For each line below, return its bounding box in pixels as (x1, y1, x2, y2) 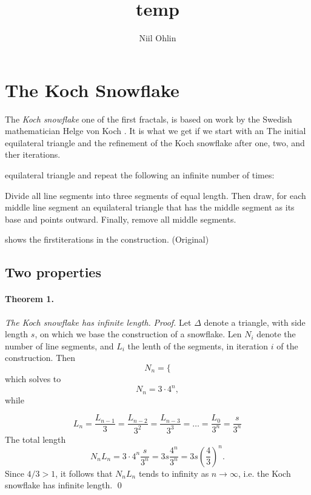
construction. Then (5, 351, 76, 364)
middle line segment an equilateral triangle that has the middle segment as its (5, 201, 295, 214)
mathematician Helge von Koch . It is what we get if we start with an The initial (5, 124, 306, 137)
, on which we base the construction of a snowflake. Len (35, 328, 242, 340)
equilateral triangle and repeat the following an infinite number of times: (5, 169, 275, 181)
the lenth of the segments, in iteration (127, 339, 269, 352)
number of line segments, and (5, 339, 114, 352)
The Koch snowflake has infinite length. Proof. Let (5, 315, 192, 328)
